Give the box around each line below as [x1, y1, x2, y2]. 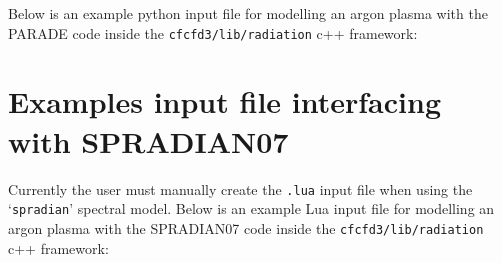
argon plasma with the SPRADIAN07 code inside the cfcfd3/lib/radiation [8, 217, 484, 238]
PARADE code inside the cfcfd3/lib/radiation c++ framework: [8, 22, 418, 43]
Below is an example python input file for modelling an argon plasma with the [8, 3, 488, 23]
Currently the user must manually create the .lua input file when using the [8, 178, 473, 199]
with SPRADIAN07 [8, 120, 289, 161]
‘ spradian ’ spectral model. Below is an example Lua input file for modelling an [8, 198, 495, 219]
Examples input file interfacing [8, 81, 441, 122]
